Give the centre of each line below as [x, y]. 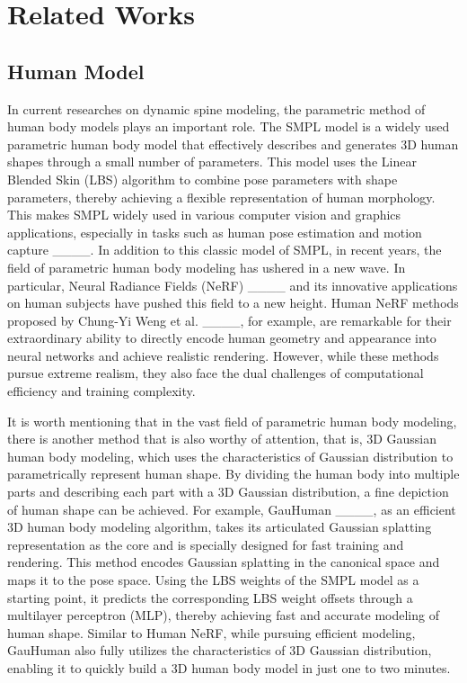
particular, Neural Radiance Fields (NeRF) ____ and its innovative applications [233, 285]
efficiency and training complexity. [101, 391]
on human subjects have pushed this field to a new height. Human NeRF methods [233, 303]
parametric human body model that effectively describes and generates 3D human [233, 144]
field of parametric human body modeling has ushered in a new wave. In [207, 267]
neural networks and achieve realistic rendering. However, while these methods [223, 355]
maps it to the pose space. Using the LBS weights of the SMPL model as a [213, 580]
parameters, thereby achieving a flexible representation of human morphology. [221, 197]
